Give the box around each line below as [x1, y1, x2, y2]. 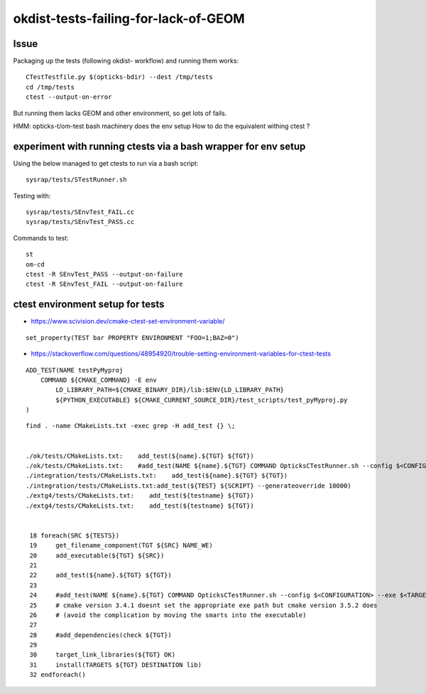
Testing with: [13, 191, 51, 200]
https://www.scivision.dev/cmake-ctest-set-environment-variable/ [31, 317, 225, 326]
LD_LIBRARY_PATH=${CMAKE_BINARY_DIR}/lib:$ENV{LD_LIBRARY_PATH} [55, 386, 284, 394]
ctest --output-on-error [26, 93, 112, 101]
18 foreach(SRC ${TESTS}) [29, 531, 120, 540]
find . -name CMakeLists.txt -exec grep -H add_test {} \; [26, 422, 236, 430]
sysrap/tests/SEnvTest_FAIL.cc [26, 208, 135, 216]
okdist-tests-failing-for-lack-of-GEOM [13, 11, 245, 26]
